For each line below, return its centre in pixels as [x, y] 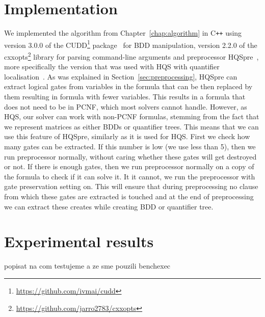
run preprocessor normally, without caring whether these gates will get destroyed [130, 156]
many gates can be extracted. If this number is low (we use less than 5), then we [130, 147]
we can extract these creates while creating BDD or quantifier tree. [109, 206]
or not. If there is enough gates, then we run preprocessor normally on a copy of [129, 166]
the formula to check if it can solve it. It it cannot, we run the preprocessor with [130, 176]
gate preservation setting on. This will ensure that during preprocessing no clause [131, 186]
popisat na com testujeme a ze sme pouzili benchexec [87, 266]
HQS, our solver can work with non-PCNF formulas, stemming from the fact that [132, 116]
